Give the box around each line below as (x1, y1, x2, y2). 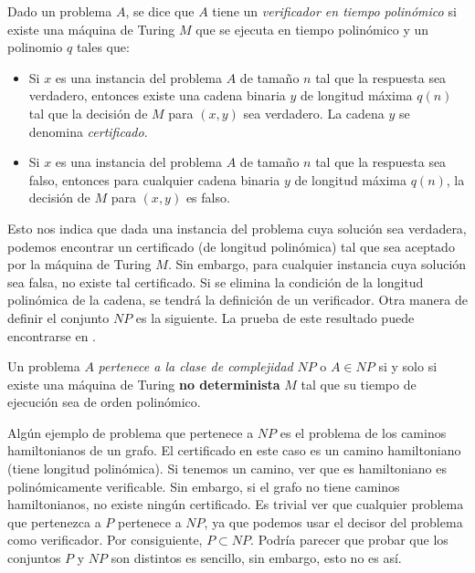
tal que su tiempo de (301, 374, 417, 393)
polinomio (7, 37, 63, 57)
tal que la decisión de (28, 103, 148, 122)
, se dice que (125, 2, 195, 20)
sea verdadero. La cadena (243, 103, 385, 122)
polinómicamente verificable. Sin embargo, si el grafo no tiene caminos (7, 476, 400, 495)
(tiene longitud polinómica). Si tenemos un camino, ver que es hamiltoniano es (7, 459, 447, 478)
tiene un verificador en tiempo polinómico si (212, 2, 457, 20)
